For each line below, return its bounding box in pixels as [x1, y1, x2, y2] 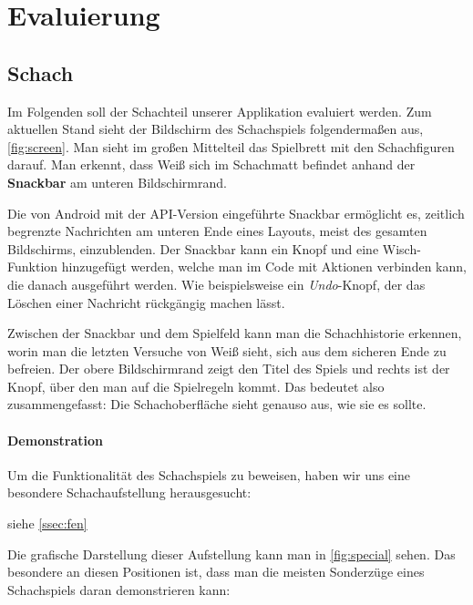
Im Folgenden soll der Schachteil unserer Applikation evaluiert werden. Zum [7, 101, 432, 120]
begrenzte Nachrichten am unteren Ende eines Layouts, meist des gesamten [7, 221, 427, 241]
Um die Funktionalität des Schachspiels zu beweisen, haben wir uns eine [7, 465, 411, 484]
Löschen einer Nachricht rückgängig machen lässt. [7, 292, 285, 312]
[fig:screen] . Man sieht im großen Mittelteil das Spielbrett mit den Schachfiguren [7, 137, 455, 156]
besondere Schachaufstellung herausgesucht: [7, 483, 252, 502]
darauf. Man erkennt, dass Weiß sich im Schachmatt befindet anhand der [7, 155, 416, 174]
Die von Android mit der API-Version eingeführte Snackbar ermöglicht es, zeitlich [7, 203, 465, 222]
